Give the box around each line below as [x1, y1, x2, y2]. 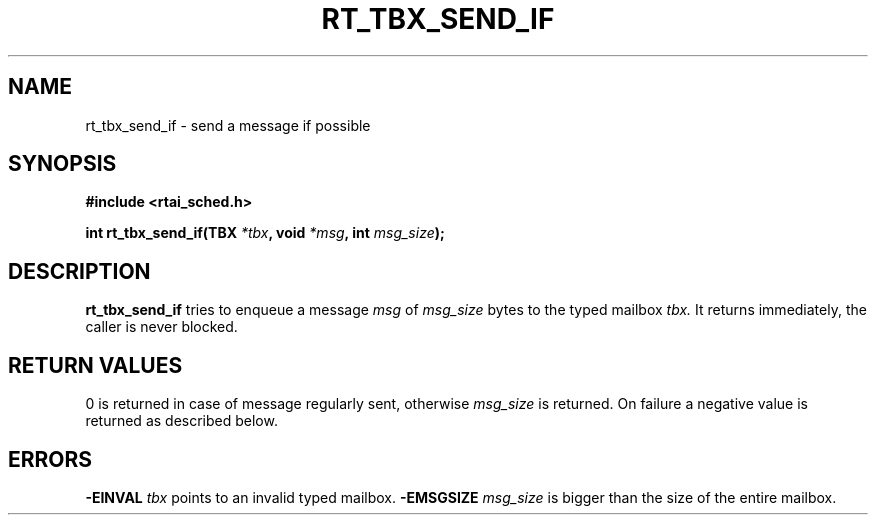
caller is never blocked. [85, 318, 238, 336]
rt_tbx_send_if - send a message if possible [85, 116, 371, 134]
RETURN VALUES [8, 352, 183, 378]
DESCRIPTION [8, 258, 151, 284]
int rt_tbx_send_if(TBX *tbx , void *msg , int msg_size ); [85, 224, 445, 242]
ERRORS [8, 446, 93, 472]
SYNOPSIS [8, 151, 117, 177]
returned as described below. [85, 412, 278, 430]
